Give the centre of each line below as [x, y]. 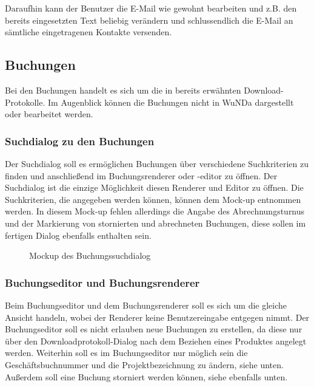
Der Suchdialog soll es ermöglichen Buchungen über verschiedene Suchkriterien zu [157, 163]
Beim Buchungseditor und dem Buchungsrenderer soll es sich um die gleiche [146, 305]
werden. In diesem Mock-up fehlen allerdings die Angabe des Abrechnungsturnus [155, 211]
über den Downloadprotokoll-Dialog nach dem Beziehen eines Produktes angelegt [156, 341]
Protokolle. [25, 102]
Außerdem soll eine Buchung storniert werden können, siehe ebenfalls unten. [146, 376]
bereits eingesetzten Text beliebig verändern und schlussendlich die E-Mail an [149, 20]
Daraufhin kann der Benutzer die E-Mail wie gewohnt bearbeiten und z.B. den [151, 8]
